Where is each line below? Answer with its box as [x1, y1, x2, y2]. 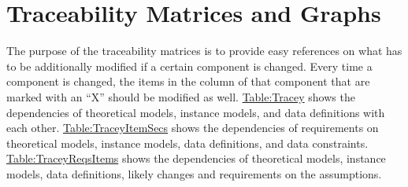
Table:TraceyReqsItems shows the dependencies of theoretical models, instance [6, 150, 386, 167]
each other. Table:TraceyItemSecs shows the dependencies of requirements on [6, 119, 379, 136]
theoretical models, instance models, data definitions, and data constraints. [6, 134, 369, 151]
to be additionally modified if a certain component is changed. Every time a [6, 57, 373, 74]
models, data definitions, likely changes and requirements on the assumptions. [6, 165, 382, 181]
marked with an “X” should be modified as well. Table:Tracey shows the [6, 88, 355, 104]
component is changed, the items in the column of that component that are [6, 73, 370, 90]
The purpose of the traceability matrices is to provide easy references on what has [6, 42, 402, 59]
